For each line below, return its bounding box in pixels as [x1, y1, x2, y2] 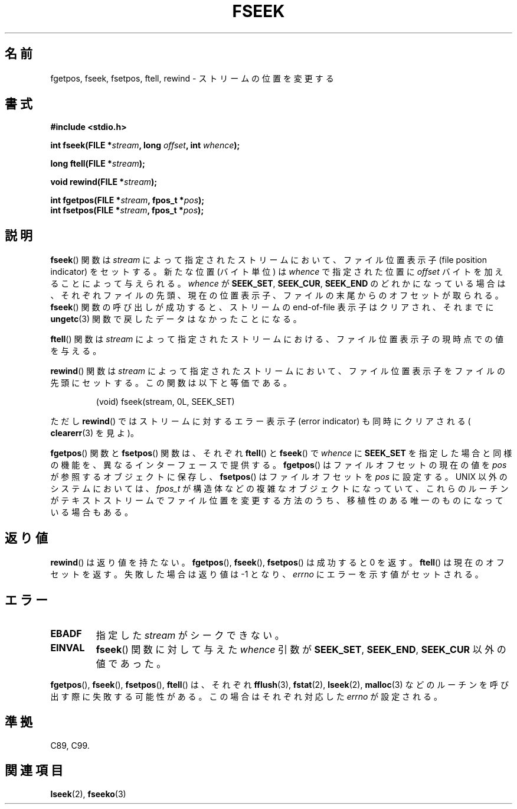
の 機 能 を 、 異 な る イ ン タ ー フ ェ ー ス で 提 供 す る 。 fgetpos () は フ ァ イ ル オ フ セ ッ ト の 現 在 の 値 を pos [50, 460, 507, 470]
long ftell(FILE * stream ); [50, 158, 145, 169]
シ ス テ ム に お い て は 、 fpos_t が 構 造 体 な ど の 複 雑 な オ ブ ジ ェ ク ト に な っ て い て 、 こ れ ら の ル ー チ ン [50, 483, 509, 494]
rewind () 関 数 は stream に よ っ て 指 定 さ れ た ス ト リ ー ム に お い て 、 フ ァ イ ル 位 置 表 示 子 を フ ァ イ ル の [50, 366, 505, 376]
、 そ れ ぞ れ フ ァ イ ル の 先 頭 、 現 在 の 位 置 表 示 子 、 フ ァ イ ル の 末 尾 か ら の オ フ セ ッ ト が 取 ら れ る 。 [50, 290, 503, 301]
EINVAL [50, 641, 85, 654]
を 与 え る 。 [50, 346, 102, 356]
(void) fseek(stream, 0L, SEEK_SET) [96, 397, 235, 407]
